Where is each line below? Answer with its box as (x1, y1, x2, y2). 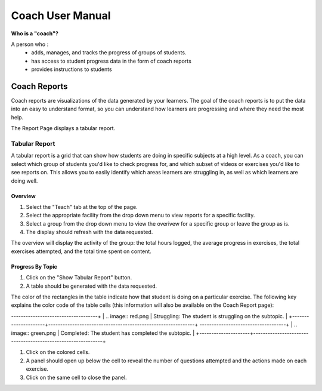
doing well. (11, 177, 38, 184)
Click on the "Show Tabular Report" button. (26, 274, 132, 281)
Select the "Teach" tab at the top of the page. (26, 203, 138, 210)
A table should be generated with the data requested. (26, 282, 157, 290)
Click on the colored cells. (26, 349, 90, 356)
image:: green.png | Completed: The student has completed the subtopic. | (11, 329, 195, 337)
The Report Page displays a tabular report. (11, 125, 116, 132)
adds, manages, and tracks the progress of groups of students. (31, 49, 187, 56)
